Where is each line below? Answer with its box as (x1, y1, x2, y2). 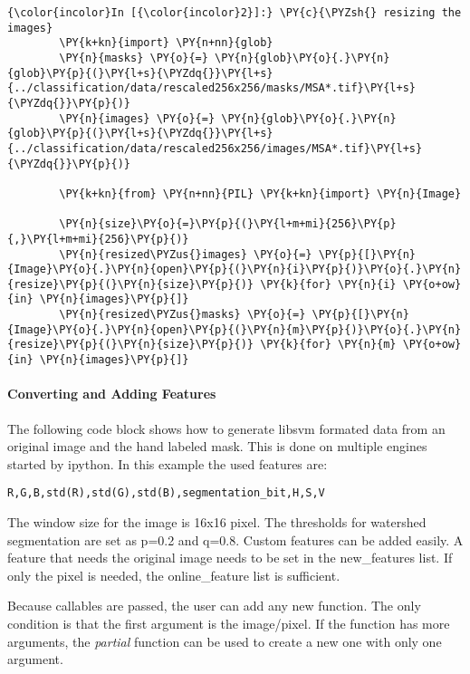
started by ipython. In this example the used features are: (7, 454, 328, 473)
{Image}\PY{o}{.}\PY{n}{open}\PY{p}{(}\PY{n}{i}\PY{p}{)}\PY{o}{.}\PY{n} (7, 263, 462, 276)
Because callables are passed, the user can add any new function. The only (7, 596, 421, 615)
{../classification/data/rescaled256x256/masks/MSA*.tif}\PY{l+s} (7, 82, 417, 95)
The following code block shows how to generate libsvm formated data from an (7, 419, 446, 438)
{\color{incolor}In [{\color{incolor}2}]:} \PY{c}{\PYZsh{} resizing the (7, 6, 462, 19)
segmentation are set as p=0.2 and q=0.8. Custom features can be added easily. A (7, 530, 464, 549)
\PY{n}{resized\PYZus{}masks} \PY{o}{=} (59, 308, 306, 322)
